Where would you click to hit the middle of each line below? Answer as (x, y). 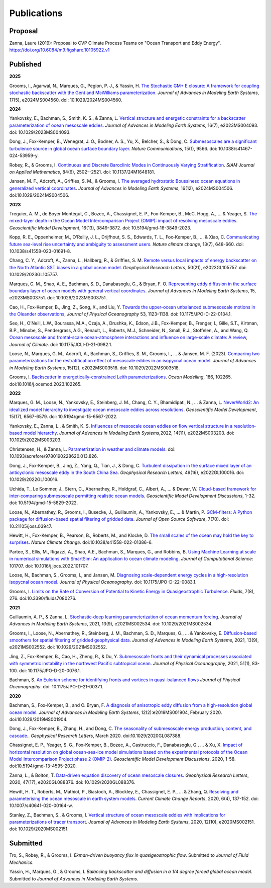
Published (25, 65)
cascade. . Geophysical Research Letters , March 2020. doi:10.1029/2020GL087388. (95, 736)
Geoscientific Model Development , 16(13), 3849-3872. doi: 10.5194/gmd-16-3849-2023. (100, 228)
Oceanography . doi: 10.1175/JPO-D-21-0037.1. (56, 687)
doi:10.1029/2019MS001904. (38, 719)
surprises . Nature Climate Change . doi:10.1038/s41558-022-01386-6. (81, 542)
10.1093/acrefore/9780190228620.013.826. (54, 456)
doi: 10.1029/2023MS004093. (40, 132)
